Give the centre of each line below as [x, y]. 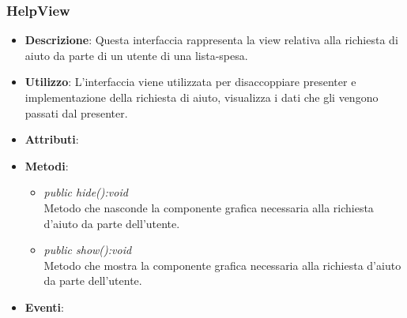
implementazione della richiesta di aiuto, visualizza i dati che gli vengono [202, 97]
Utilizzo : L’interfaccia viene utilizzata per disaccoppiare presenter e [190, 82]
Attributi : [52, 139]
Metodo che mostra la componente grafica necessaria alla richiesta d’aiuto [222, 265]
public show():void [88, 250]
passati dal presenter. [76, 112]
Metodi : [47, 165]
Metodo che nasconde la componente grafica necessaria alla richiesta [209, 207]
